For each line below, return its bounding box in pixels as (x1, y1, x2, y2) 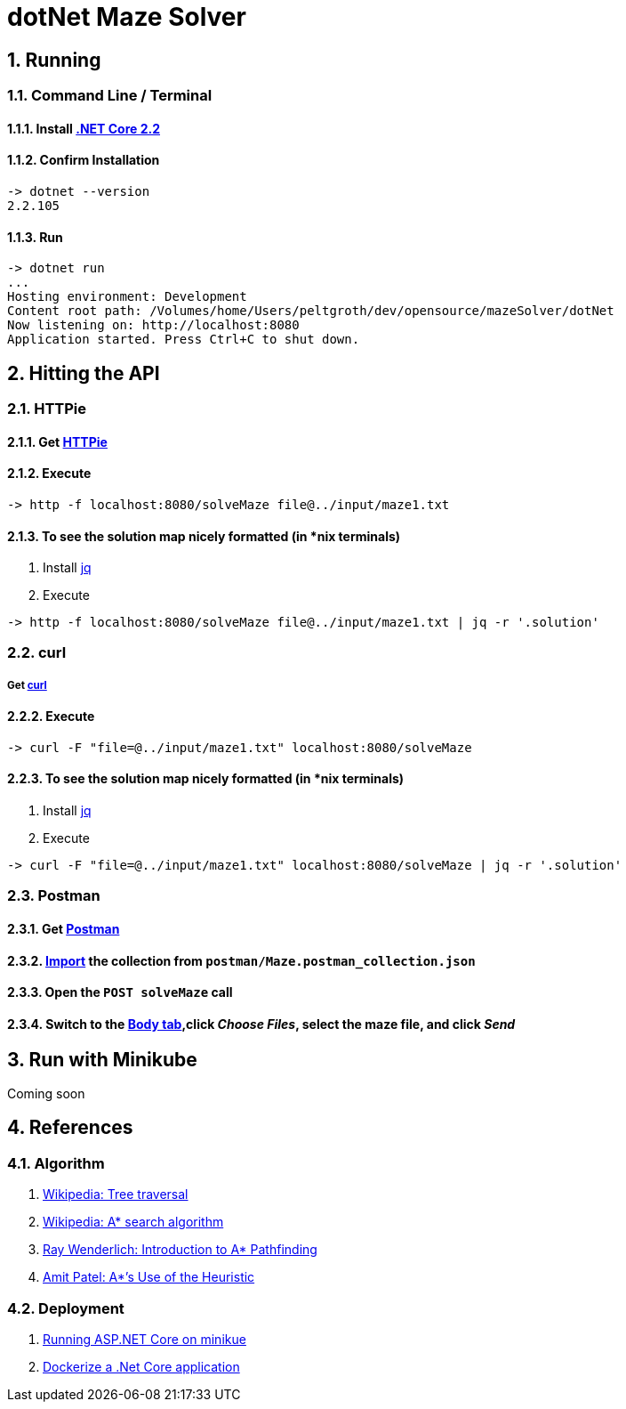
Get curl (7, 678, 47, 692)
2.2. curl (7, 644, 67, 662)
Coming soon (7, 1085, 85, 1101)
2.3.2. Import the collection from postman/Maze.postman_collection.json (7, 952, 476, 968)
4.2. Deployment (7, 1299, 124, 1317)
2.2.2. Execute (7, 709, 95, 725)
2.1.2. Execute (7, 466, 92, 482)
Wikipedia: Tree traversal (43, 1186, 189, 1203)
